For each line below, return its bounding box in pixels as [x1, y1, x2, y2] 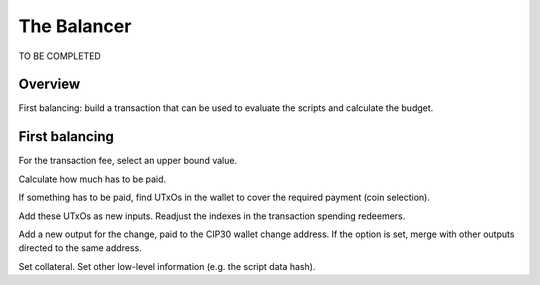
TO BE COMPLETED [18, 50, 102, 62]
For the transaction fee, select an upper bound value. [18, 155, 238, 167]
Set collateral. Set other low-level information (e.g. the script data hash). [18, 260, 316, 272]
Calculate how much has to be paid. [18, 173, 167, 185]
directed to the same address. [18, 242, 142, 254]
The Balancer [18, 15, 132, 37]
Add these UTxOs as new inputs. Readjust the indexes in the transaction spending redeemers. [18, 210, 406, 222]
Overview [18, 76, 81, 93]
